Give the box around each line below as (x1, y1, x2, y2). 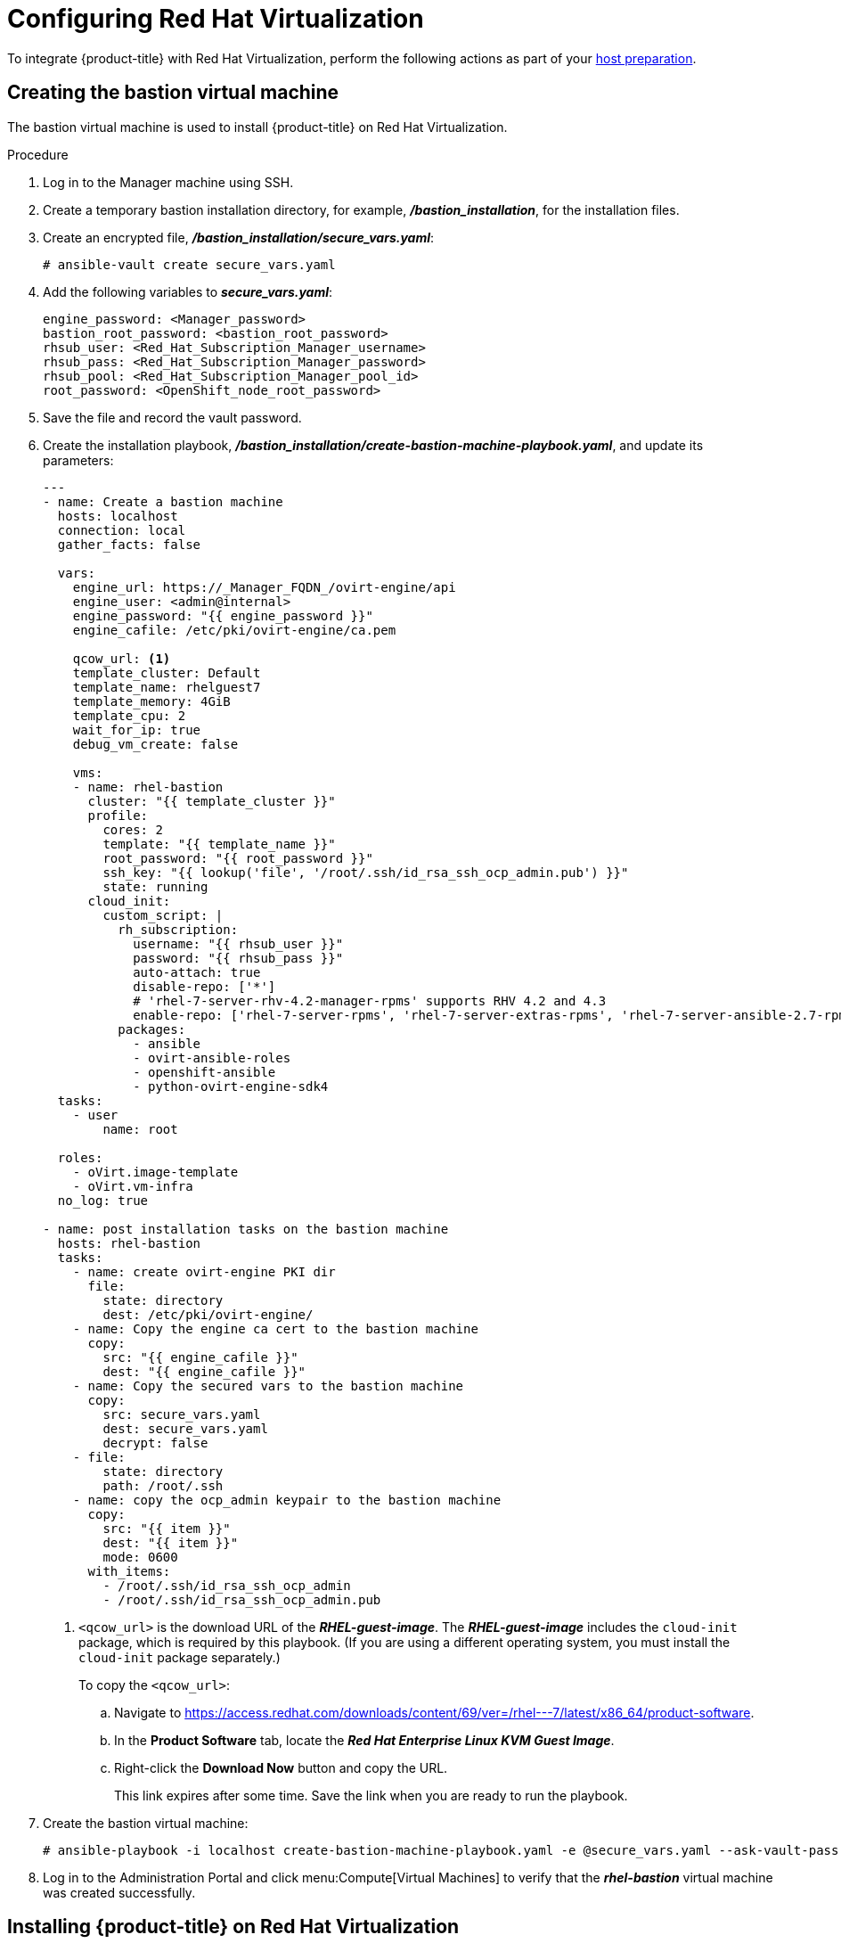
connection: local (57, 522, 186, 537)
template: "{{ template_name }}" (102, 836, 336, 851)
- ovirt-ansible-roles (133, 1050, 291, 1065)
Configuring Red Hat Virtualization (7, 4, 424, 34)
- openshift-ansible (133, 1064, 276, 1079)
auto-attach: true (133, 964, 261, 980)
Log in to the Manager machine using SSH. (43, 174, 294, 190)
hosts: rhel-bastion (57, 1235, 201, 1250)
